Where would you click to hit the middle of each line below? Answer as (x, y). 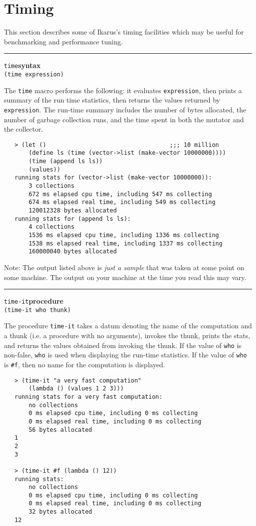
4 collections (52, 227)
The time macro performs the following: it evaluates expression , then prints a (123, 90)
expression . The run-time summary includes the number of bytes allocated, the (125, 109)
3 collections (52, 186)
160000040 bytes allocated (73, 252)
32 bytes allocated (60, 512)
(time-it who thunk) (38, 310)
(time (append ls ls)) (66, 161)
